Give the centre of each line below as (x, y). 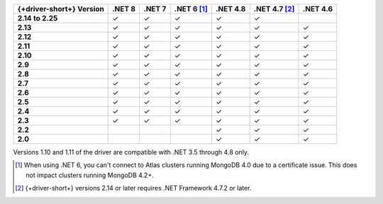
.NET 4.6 (318, 9)
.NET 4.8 (231, 9)
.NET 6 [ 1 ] (191, 9)
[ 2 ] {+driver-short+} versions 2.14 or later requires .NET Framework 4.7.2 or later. (133, 188)
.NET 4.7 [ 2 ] (274, 9)
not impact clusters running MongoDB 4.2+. (90, 175)
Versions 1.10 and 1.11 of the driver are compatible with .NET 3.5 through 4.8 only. (131, 152)
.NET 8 (124, 9)
